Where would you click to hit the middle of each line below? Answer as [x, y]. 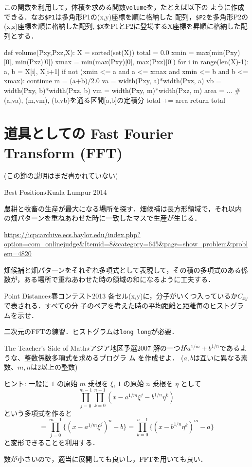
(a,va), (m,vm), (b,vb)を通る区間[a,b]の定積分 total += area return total [115, 100]
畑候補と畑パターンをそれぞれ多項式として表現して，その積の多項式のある [123, 270]
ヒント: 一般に [27, 383]
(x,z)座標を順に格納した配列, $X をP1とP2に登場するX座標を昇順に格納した [122, 26]
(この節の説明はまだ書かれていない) [61, 176]
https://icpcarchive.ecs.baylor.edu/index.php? [72, 234]
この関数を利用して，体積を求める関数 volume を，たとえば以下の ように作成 [124, 7]
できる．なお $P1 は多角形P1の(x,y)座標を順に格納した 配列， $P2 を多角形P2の [126, 16]
